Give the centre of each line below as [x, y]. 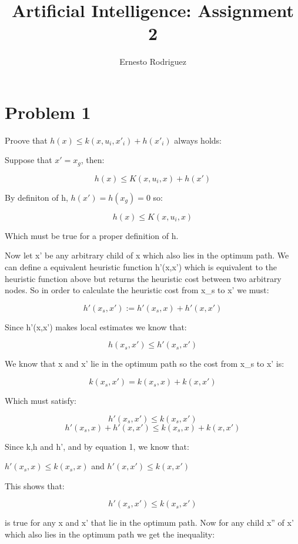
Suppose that [29, 160]
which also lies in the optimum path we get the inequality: [110, 534]
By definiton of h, [36, 197]
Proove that [26, 140]
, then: [93, 160]
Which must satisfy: [41, 401]
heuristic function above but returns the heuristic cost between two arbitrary [143, 278]
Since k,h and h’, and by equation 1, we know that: [97, 446]
